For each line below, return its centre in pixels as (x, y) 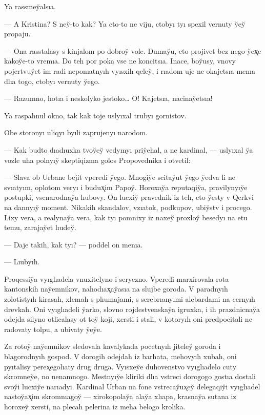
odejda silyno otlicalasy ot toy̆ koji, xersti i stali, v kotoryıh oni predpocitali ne (128, 319)
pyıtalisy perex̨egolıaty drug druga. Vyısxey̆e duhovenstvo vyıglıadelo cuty (120, 366)
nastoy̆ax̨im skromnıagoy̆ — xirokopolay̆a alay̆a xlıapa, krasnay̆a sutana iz (120, 396)
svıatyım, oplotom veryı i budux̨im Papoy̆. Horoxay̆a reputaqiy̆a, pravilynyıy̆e (126, 187)
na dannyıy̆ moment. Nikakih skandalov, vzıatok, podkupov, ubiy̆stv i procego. (128, 207)
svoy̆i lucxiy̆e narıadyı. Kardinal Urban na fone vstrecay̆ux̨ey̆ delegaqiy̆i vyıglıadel (132, 386)
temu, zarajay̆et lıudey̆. (40, 227)
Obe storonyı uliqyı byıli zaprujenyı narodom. (76, 132)
